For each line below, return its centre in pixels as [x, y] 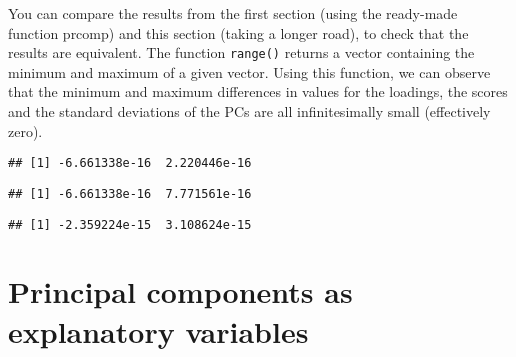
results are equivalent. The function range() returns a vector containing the [241, 52]
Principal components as [180, 291]
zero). [25, 130]
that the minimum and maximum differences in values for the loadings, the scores [258, 91]
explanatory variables [158, 330]
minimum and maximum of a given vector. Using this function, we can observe [249, 71]
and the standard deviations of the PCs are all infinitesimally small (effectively [249, 111]
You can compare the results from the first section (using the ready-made [233, 13]
